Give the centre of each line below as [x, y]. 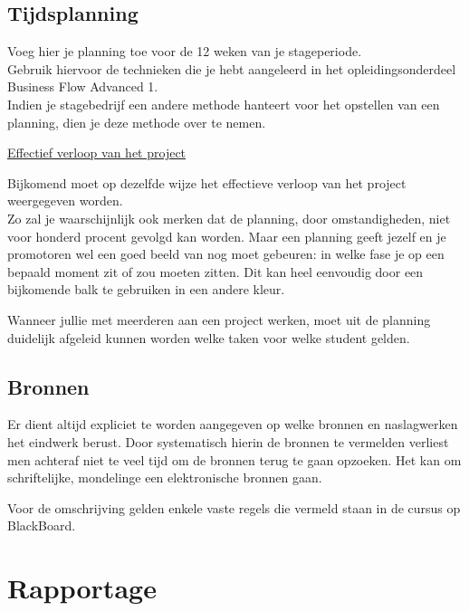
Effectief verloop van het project [97, 153]
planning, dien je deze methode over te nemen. [137, 122]
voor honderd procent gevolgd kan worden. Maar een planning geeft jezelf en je [227, 236]
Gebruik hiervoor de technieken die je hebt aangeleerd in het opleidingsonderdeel [232, 68]
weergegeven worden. [65, 200]
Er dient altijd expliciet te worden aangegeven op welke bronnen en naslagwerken [233, 424]
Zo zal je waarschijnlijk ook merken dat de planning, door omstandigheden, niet [229, 218]
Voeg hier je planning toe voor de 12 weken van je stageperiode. [185, 51]
